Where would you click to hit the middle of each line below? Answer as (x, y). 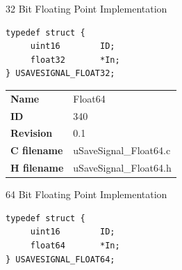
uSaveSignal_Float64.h (122, 168)
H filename (37, 168)
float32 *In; (75, 60)
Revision (32, 133)
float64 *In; (75, 245)
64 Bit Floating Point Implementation (86, 194)
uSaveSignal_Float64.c (122, 150)
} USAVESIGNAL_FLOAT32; (60, 74)
